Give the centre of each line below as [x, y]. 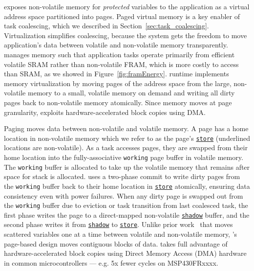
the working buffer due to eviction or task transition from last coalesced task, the [126, 205]
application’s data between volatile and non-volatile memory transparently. [116, 45]
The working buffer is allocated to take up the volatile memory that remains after [127, 167]
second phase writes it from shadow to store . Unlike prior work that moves [118, 224]
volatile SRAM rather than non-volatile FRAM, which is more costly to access [121, 64]
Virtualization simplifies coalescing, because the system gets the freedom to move [126, 35]
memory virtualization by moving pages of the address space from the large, [118, 83]
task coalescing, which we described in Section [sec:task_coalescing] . [106, 26]
